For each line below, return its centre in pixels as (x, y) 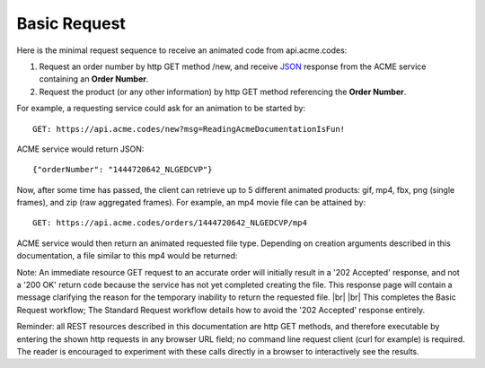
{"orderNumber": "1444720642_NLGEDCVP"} (123, 170)
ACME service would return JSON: (80, 149)
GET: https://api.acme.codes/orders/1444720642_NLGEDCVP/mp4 (170, 223)
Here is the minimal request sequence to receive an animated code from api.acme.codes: (182, 50)
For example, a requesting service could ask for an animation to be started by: (161, 109)
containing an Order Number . (94, 79)
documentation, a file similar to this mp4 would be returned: (127, 256)
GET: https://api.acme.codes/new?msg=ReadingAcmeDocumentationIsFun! (189, 129)
